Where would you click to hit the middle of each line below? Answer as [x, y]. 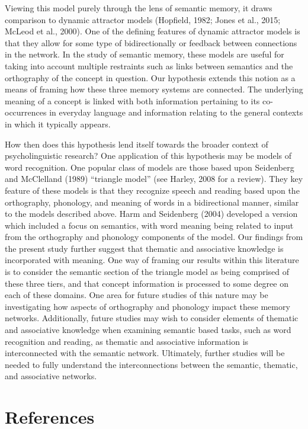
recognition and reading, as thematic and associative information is [127, 341]
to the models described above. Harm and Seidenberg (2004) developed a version [151, 214]
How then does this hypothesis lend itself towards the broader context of [137, 144]
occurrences [26, 112]
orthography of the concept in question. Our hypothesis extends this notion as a [150, 77]
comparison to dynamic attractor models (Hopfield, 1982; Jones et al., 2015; [143, 19]
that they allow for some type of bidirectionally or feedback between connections [151, 42]
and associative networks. [51, 376]
